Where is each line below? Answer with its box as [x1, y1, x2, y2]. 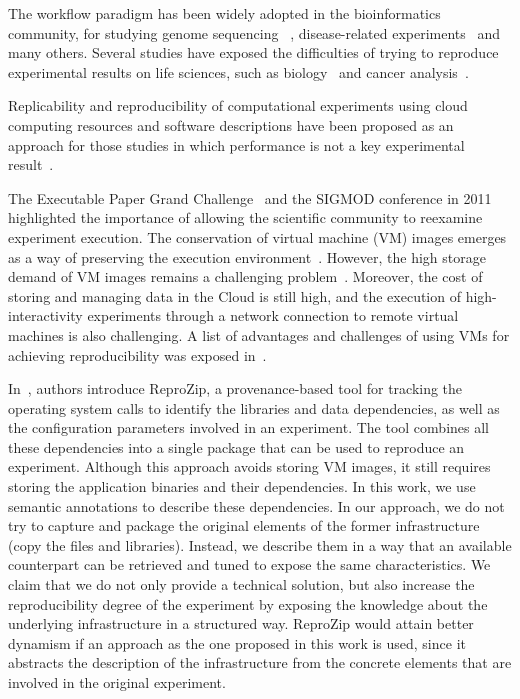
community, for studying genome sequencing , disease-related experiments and [8, 22, 501, 43]
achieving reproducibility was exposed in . [8, 344, 267, 365]
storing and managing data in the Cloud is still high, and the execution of [8, 285, 461, 306]
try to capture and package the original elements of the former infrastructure [8, 515, 480, 536]
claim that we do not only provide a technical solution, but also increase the [8, 574, 475, 595]
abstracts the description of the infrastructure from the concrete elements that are [8, 652, 512, 673]
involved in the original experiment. [8, 672, 226, 692]
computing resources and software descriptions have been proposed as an [8, 114, 454, 135]
